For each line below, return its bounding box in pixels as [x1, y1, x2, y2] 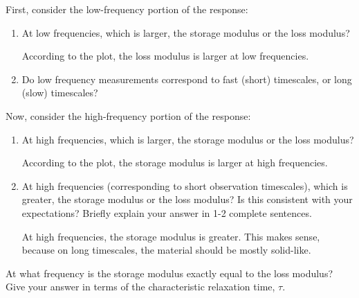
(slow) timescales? [21, 85, 98, 100]
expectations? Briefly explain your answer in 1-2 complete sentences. [21, 205, 312, 220]
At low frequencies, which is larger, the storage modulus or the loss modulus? [21, 25, 350, 40]
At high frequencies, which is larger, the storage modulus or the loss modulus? [21, 132, 354, 146]
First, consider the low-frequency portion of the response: [6, 2, 248, 16]
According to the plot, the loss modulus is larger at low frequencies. [21, 49, 309, 63]
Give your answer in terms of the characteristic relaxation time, [6, 279, 275, 294]
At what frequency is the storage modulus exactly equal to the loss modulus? [6, 265, 333, 280]
